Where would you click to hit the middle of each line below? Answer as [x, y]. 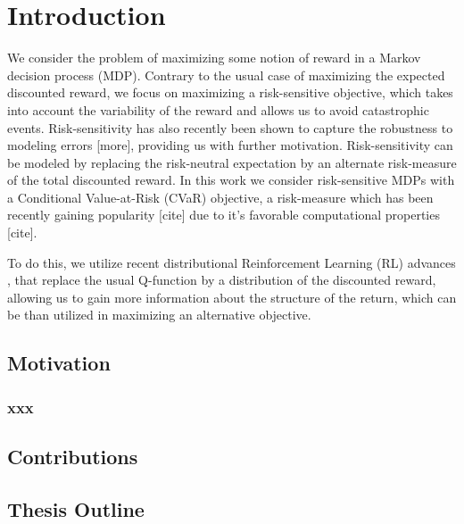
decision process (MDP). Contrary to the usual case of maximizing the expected [226, 75]
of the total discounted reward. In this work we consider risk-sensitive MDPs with [231, 180]
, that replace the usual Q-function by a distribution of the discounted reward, [222, 280]
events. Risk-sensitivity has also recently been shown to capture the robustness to [230, 127]
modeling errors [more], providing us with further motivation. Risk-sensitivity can [230, 145]
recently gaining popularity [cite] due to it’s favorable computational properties [224, 215]
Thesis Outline [76, 508]
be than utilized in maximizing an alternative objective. [159, 315]
